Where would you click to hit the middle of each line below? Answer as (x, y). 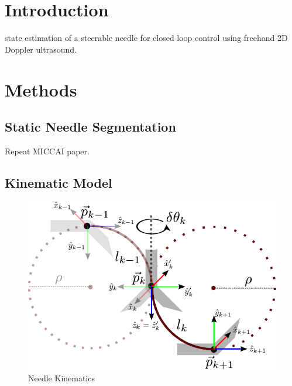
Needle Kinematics (62, 378)
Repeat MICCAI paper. (47, 151)
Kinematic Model (59, 182)
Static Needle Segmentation (90, 127)
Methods (41, 89)
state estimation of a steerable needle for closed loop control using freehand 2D (146, 38)
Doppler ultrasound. (41, 49)
